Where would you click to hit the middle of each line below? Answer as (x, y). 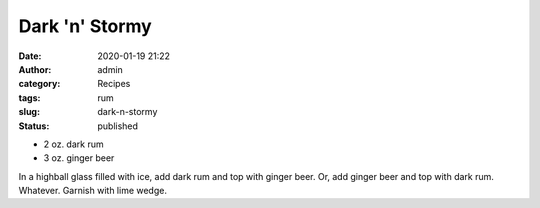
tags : (29, 97)
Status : (34, 126)
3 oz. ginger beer (79, 158)
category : (39, 84)
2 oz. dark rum (73, 144)
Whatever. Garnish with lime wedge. (92, 191)
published (118, 126)
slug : (29, 112)
